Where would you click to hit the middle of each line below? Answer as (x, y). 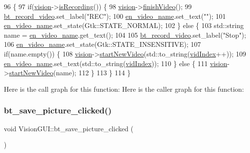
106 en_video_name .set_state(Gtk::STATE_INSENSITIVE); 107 (102, 44)
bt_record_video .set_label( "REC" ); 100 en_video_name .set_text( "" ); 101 (115, 16)
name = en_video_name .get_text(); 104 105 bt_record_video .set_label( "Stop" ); (125, 35)
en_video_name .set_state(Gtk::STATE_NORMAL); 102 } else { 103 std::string (124, 25)
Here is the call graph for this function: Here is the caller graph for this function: (124, 89)
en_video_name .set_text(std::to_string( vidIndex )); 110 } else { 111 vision (116, 63)
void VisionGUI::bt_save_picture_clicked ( (69, 128)
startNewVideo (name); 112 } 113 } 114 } (70, 73)
